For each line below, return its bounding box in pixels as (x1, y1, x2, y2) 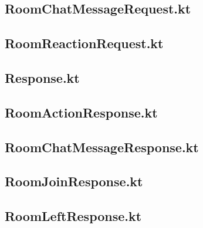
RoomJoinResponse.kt (5, 172, 143, 190)
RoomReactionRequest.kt (5, 34, 164, 52)
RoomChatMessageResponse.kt (5, 138, 199, 156)
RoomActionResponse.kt (5, 103, 158, 121)
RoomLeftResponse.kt (5, 207, 142, 225)
